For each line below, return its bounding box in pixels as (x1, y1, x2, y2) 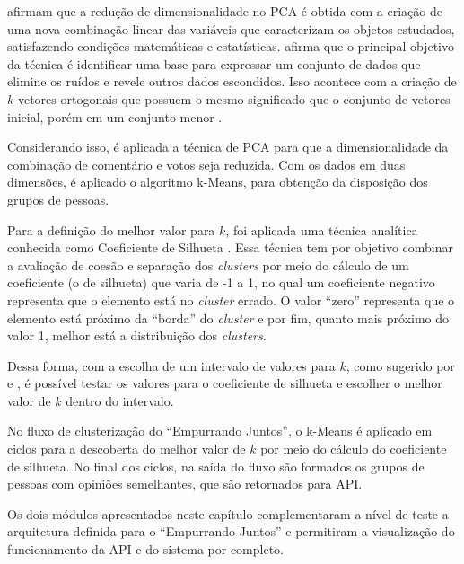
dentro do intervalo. (66, 391, 174, 410)
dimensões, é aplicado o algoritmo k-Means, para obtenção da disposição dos (7, 172, 428, 191)
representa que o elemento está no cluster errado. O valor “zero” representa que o (7, 290, 455, 309)
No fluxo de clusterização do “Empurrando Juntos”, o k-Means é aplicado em (7, 421, 433, 440)
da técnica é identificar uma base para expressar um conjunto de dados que (7, 54, 421, 73)
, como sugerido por (346, 356, 455, 375)
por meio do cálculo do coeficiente (260, 439, 447, 458)
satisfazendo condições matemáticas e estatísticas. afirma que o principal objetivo (7, 37, 454, 56)
